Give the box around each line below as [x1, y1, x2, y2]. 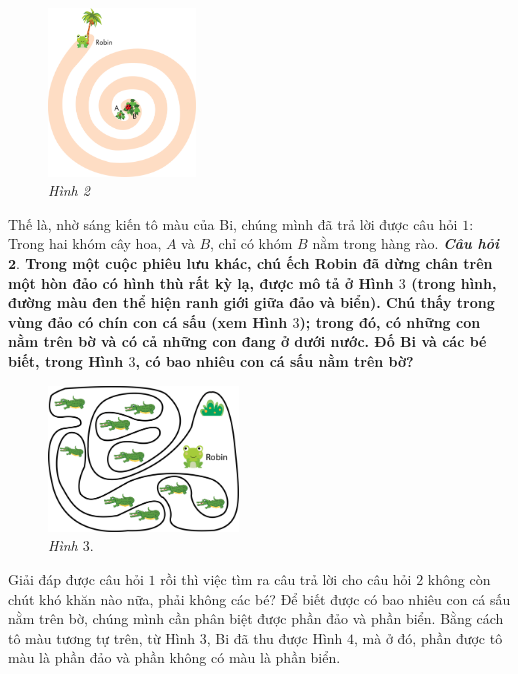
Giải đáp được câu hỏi [8, 569, 144, 590]
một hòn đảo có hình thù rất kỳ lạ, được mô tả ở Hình [8, 272, 394, 293]
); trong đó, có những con [299, 311, 481, 332]
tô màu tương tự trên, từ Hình [8, 627, 196, 648]
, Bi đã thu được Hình [206, 627, 343, 648]
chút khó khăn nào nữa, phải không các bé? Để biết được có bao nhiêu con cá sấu [8, 588, 511, 609]
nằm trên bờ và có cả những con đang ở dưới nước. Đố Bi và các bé [8, 331, 487, 352]
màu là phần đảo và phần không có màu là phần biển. [8, 647, 341, 668]
